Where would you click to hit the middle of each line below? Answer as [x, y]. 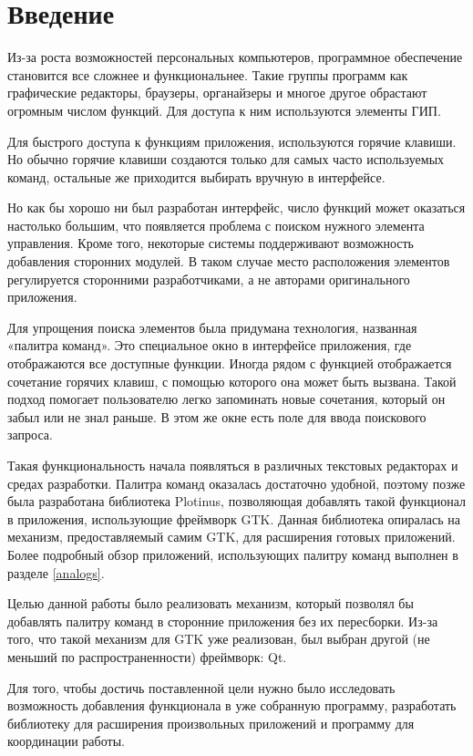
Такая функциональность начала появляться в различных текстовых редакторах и [233, 465]
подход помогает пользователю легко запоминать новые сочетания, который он [226, 399]
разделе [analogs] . [56, 572]
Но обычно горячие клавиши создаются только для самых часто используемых [226, 159]
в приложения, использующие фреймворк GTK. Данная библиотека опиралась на [234, 518]
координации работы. [66, 741]
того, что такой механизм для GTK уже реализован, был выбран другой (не [219, 639]
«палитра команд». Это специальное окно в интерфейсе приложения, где [210, 345]
